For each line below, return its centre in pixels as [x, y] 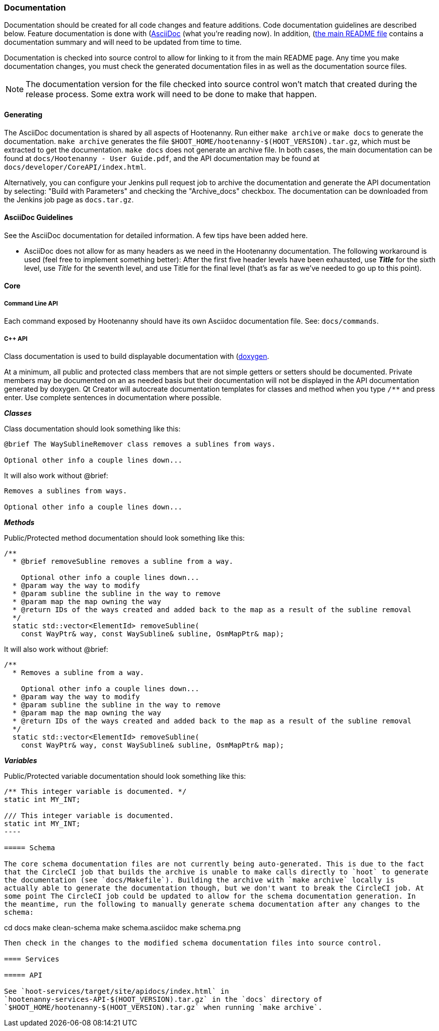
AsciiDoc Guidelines [39, 217]
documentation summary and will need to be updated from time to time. [123, 42]
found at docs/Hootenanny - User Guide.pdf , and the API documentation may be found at [162, 158]
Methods [19, 522]
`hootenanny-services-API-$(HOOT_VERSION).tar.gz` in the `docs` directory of [163, 999]
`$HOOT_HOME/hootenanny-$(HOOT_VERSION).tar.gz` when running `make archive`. [163, 1007]
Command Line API [31, 303]
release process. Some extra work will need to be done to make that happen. [171, 94]
